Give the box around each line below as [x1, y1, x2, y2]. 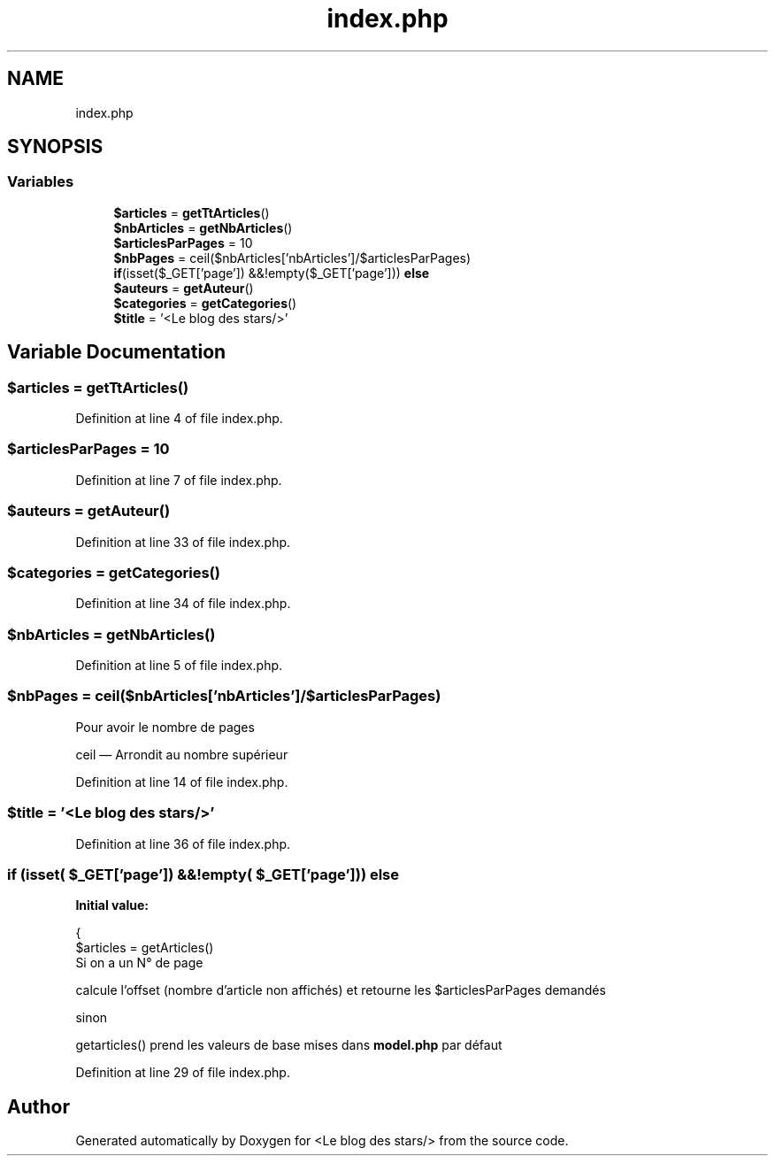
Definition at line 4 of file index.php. [75, 411, 283, 427]
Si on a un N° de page [75, 955, 203, 971]
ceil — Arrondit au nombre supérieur [75, 746, 288, 762]
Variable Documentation [7, 341, 226, 364]
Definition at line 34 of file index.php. [75, 596, 291, 612]
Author [7, 1095, 70, 1118]
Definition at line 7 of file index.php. [75, 472, 282, 488]
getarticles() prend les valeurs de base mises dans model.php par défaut [75, 1037, 503, 1053]
